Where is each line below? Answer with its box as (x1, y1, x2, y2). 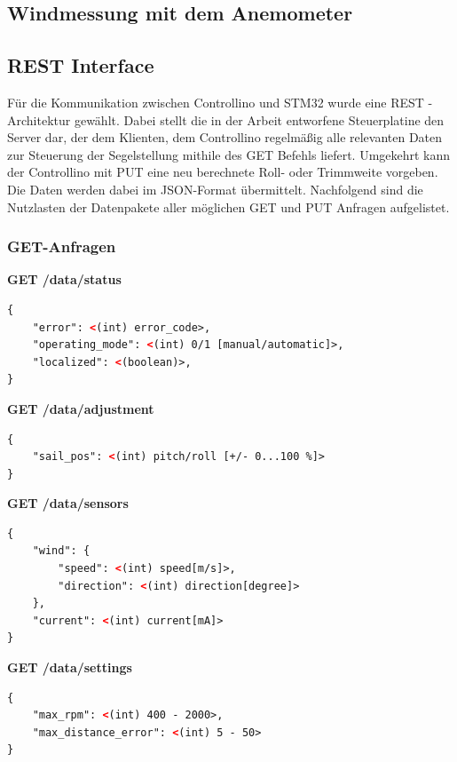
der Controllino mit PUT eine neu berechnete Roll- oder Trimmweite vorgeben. (7, 163, 438, 181)
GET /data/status (7, 270, 122, 289)
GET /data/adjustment (7, 399, 154, 417)
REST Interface (7, 52, 154, 79)
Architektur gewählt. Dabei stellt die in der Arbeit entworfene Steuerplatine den (7, 110, 445, 129)
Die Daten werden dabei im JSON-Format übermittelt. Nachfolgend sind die (7, 179, 423, 198)
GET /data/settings (7, 658, 132, 677)
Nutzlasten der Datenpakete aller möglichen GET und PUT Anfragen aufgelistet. (7, 197, 450, 216)
